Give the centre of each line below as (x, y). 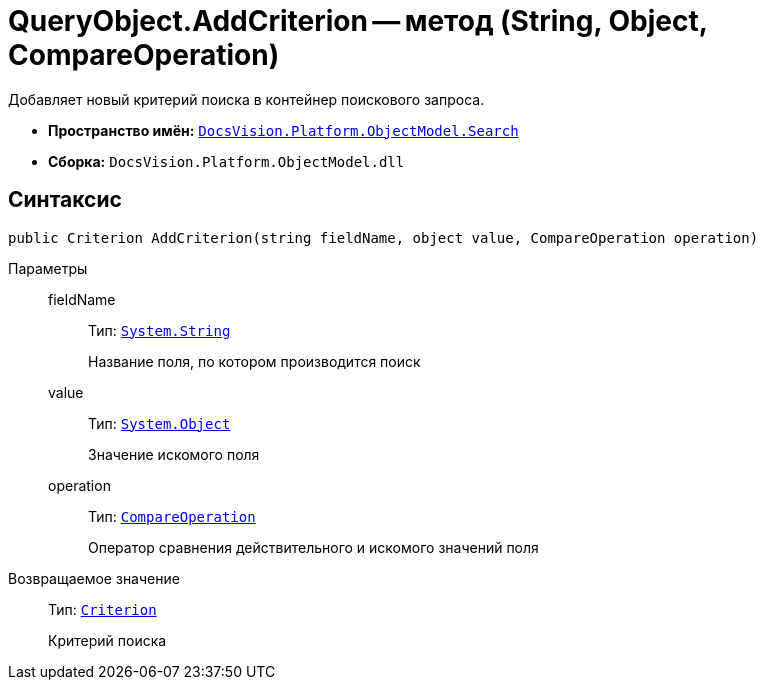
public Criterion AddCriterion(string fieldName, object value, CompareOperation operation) (383, 237)
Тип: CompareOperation (172, 516)
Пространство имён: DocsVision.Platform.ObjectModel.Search (283, 130)
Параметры (48, 268)
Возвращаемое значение (94, 578)
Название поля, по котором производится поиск (254, 361)
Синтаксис (65, 200)
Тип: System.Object (159, 423)
